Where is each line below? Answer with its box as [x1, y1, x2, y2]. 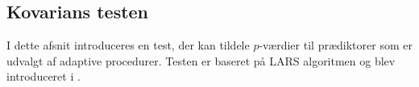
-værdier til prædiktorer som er [259, 37, 413, 53]
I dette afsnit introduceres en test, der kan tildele [6, 37, 250, 53]
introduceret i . [6, 68, 81, 85]
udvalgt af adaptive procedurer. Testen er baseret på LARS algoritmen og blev [6, 52, 396, 69]
